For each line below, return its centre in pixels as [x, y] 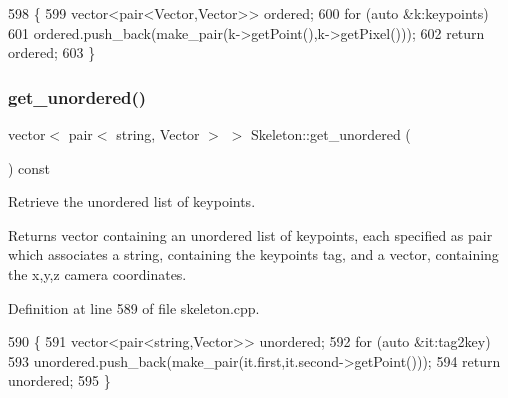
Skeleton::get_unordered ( [330, 134]
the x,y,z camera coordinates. [97, 273]
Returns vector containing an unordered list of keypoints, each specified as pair [250, 234]
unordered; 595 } [59, 380]
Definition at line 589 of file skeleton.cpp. [134, 307]
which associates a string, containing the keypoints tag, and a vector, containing [253, 254]
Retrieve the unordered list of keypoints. [132, 201]
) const [29, 167]
